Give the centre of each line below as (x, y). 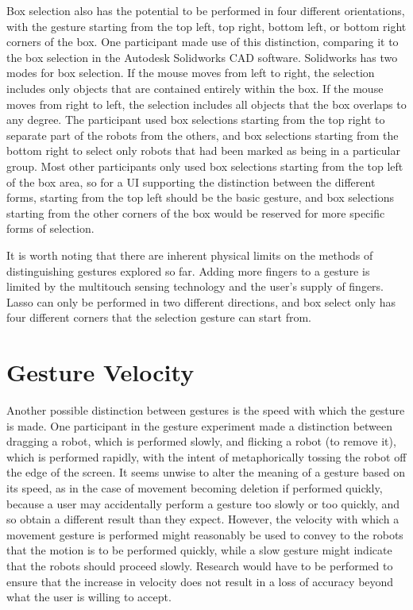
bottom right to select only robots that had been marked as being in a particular (203, 151)
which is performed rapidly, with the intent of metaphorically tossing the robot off (206, 456)
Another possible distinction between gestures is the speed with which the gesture (206, 410)
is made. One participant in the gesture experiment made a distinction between (200, 425)
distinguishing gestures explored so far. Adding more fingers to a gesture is (188, 270)
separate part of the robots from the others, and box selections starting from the (203, 135)
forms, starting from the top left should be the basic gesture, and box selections (200, 197)
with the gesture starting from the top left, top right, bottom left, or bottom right (206, 26)
